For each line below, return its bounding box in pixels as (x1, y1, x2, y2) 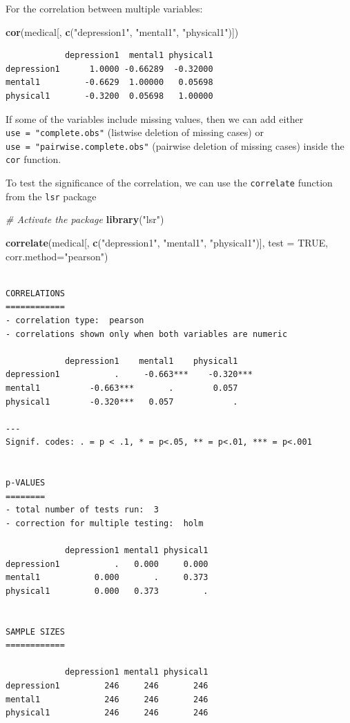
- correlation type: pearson (6, 316, 144, 325)
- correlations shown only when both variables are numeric (6, 329, 288, 339)
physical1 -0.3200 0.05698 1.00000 (6, 90, 213, 101)
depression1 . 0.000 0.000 (6, 559, 208, 569)
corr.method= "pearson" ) (6, 249, 108, 263)
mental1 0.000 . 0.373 (6, 572, 208, 583)
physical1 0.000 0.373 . (6, 586, 208, 596)
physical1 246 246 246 (6, 708, 208, 718)
